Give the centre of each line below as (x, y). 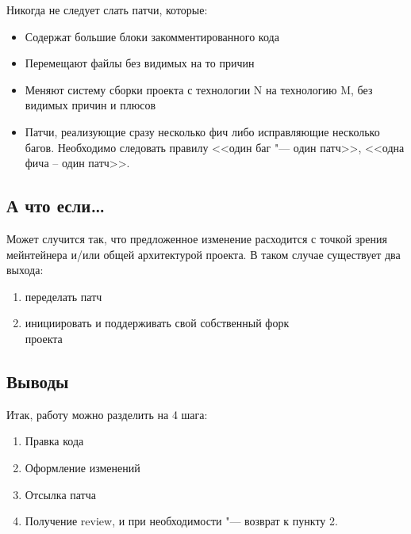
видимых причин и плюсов (90, 105)
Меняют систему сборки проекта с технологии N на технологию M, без (199, 89)
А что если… (56, 206)
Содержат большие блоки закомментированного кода (152, 36)
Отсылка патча (60, 494)
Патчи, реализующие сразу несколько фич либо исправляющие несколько (202, 131)
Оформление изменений (83, 467)
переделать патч (63, 296)
